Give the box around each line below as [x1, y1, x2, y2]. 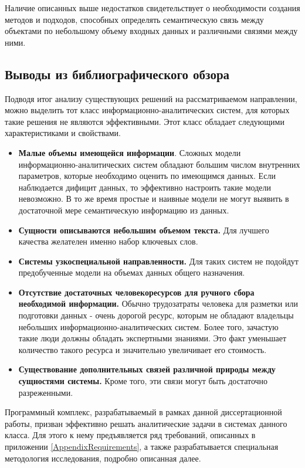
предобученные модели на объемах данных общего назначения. [18, 266, 245, 279]
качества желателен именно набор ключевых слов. [18, 235, 198, 247]
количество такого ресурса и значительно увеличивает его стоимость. [18, 343, 267, 355]
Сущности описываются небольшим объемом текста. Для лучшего [18, 223, 269, 236]
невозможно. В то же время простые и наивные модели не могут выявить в [18, 192, 289, 205]
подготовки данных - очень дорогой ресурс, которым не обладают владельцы [18, 309, 294, 321]
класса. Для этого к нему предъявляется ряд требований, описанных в [5, 429, 256, 441]
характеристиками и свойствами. [5, 127, 121, 139]
